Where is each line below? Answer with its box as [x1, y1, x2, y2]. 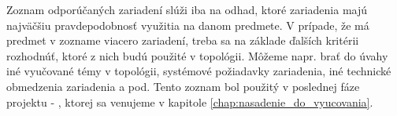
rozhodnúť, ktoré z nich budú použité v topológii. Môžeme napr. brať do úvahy [6, 47, 388, 63]
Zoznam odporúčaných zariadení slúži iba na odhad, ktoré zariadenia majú [6, 2, 368, 17]
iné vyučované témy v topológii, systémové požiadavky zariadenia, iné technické [6, 63, 391, 79]
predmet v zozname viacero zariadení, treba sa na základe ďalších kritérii [6, 32, 359, 49]
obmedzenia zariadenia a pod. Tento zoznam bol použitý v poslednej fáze [6, 78, 360, 94]
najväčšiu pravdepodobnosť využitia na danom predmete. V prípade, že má [6, 16, 369, 33]
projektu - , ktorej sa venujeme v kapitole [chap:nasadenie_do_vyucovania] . [6, 93, 373, 110]
